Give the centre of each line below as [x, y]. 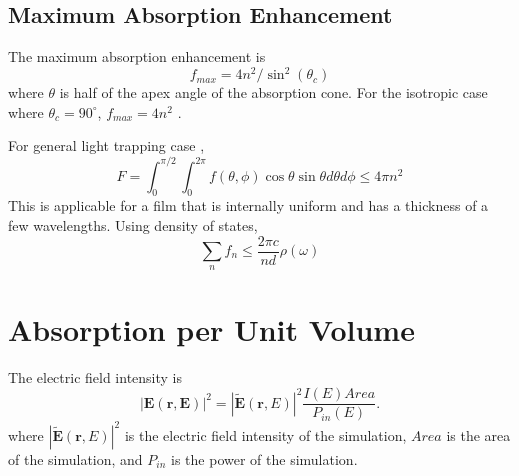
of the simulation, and [75, 458]
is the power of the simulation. [264, 458]
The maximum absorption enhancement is [137, 56]
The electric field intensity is [95, 376]
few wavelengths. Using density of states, [133, 224]
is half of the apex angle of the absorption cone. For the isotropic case [273, 92]
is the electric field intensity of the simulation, [265, 434]
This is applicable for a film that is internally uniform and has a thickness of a [248, 205]
